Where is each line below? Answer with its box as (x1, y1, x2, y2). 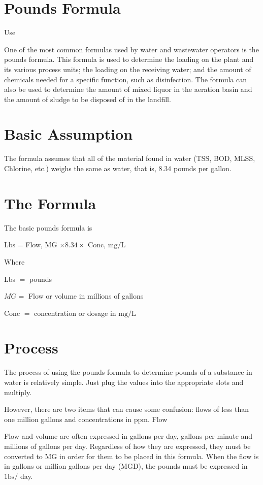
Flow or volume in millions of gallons (28, 290, 144, 301)
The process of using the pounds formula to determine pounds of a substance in (4, 367, 252, 377)
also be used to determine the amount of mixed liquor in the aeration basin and (4, 84, 252, 94)
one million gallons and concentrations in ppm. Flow (4, 413, 168, 424)
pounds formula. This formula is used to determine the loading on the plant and (4, 54, 254, 64)
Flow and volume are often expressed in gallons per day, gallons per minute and (4, 431, 253, 441)
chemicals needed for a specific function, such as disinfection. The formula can (4, 74, 247, 84)
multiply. (4, 386, 32, 397)
